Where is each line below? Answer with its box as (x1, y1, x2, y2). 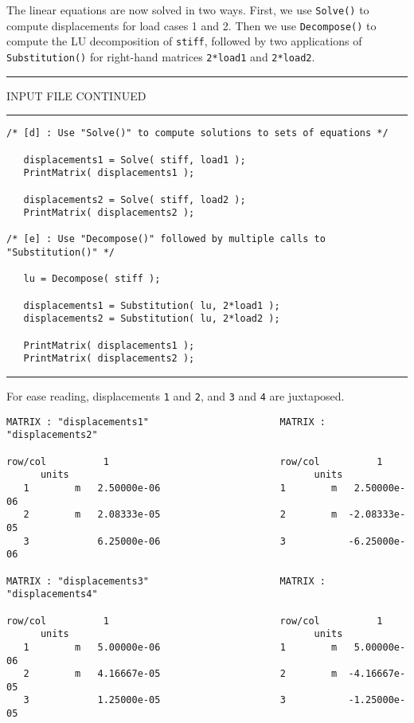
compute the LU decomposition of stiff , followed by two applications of (6, 33, 362, 49)
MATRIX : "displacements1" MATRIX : (6, 416, 326, 428)
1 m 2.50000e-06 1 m (23, 482, 338, 494)
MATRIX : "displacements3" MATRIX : (6, 575, 326, 587)
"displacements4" (6, 588, 98, 600)
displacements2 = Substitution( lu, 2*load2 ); (23, 313, 280, 325)
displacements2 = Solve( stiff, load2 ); (23, 193, 246, 205)
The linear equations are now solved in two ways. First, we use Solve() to (6, 2, 369, 18)
